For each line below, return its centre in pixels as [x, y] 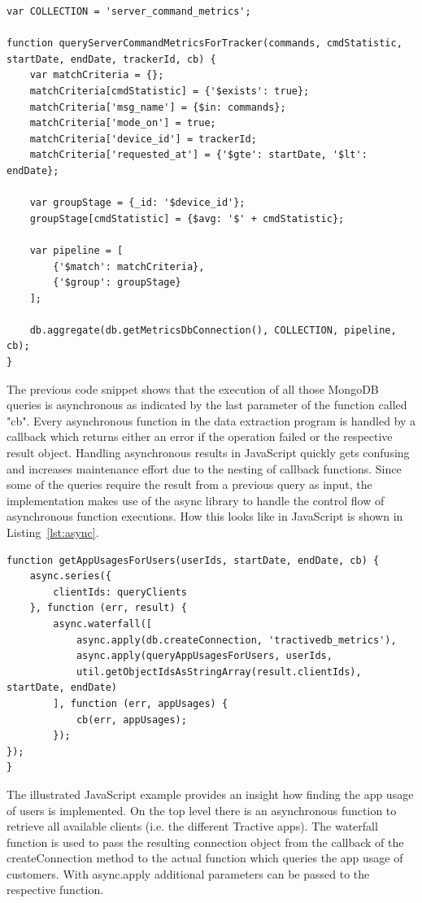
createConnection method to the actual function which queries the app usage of [205, 858]
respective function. [55, 890]
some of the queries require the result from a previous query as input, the [189, 484]
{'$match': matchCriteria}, [129, 266]
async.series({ [70, 576]
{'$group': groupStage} [117, 283]
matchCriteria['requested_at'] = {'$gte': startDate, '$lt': [198, 155]
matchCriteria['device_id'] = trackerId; [143, 139]
